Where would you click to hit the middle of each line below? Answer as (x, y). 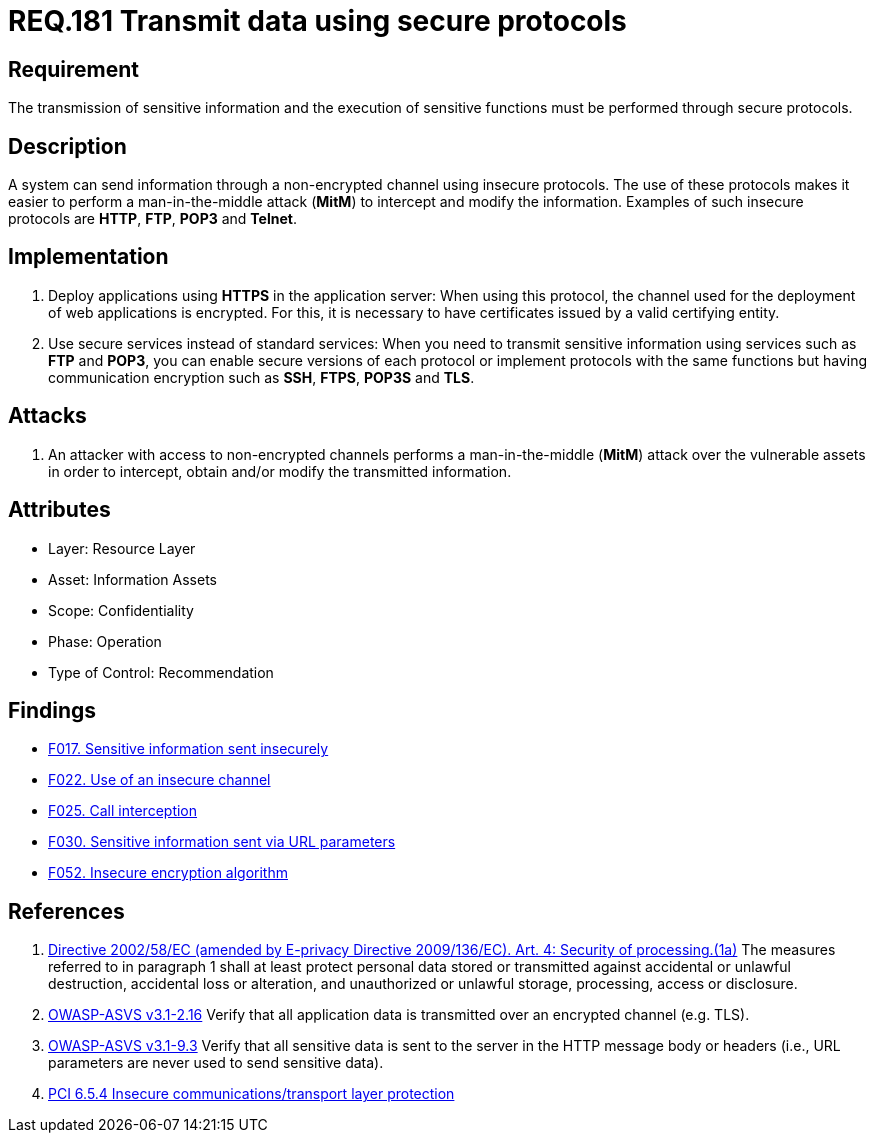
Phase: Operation (105, 641)
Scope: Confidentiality (121, 610)
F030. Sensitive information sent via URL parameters (222, 842)
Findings (52, 710)
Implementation (88, 257)
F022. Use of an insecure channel (159, 780)
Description (67, 146)
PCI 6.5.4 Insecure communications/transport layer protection (251, 1094)
